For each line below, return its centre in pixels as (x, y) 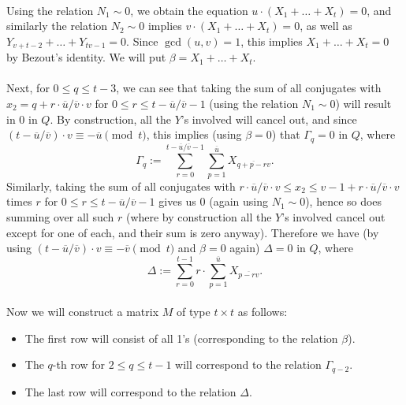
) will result (363, 104)
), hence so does (344, 201)
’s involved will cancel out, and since (269, 119)
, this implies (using (194, 134)
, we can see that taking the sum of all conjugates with (249, 88)
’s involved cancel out (333, 216)
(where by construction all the (199, 216)
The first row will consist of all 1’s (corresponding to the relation (181, 338)
